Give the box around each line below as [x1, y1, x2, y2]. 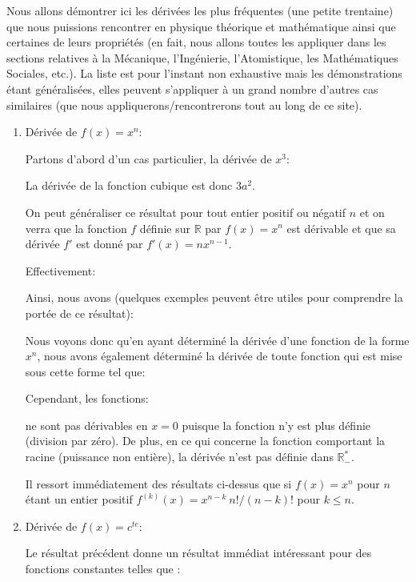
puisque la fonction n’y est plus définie [182, 416, 371, 433]
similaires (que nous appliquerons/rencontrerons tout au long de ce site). [6, 96, 362, 113]
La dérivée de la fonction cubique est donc [25, 177, 233, 194]
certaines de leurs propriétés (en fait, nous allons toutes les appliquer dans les [6, 34, 386, 50]
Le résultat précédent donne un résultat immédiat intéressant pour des [25, 544, 372, 561]
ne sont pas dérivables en [25, 416, 148, 433]
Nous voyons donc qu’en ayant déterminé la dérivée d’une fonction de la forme [25, 331, 410, 348]
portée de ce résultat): [25, 304, 134, 321]
